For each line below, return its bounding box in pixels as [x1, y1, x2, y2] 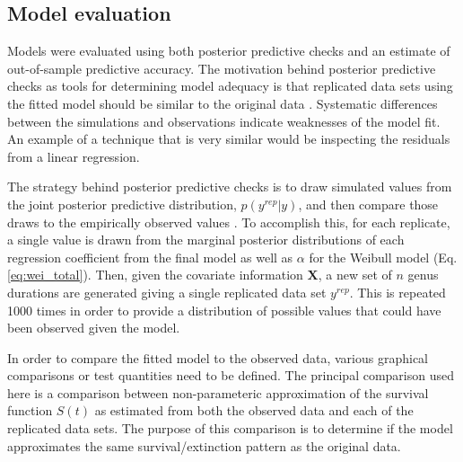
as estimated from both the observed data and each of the [94, 401, 414, 420]
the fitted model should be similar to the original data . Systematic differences [7, 93, 438, 112]
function [7, 401, 53, 420]
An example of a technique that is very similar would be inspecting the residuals [7, 129, 450, 148]
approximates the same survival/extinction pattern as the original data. [7, 436, 401, 455]
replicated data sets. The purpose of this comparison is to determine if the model [7, 419, 453, 438]
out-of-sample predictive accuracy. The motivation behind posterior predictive [7, 58, 436, 77]
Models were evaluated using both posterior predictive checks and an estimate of [7, 41, 450, 60]
